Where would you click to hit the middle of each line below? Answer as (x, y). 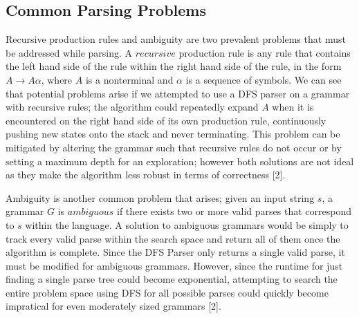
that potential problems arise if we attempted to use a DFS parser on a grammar (178, 93)
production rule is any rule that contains (265, 52)
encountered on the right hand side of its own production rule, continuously (166, 120)
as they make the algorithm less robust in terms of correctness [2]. (146, 175)
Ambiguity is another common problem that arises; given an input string (160, 197)
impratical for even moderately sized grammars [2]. (113, 306)
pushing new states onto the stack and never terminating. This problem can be (173, 134)
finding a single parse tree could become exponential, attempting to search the (172, 279)
